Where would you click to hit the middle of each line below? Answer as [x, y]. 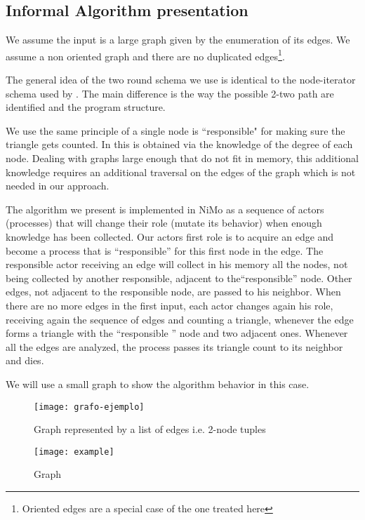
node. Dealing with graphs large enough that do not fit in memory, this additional [182, 158]
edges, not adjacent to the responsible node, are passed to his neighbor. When [173, 292]
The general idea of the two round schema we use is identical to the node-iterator [181, 80]
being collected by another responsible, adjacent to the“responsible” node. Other [179, 278]
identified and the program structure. [86, 107]
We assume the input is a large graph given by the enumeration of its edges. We [178, 40]
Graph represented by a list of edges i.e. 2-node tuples [150, 429]
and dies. [25, 360]
